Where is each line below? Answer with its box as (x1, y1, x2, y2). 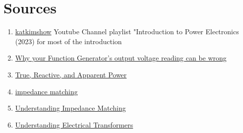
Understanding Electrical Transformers (15, 119, 133, 130)
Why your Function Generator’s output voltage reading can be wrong (15, 53, 227, 63)
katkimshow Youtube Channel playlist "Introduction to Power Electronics (15, 26, 239, 37)
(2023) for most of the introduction (15, 36, 122, 46)
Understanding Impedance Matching (15, 103, 126, 113)
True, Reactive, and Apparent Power (15, 69, 127, 79)
